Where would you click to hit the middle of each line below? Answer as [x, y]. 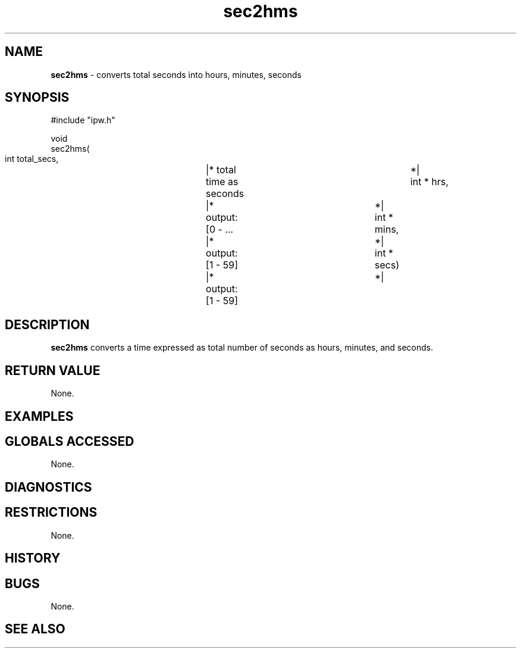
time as [222, 182]
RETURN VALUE [53, 370]
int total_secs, [32, 159]
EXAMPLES [39, 416]
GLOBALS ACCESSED [70, 441]
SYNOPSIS [37, 98]
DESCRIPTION [47, 324]
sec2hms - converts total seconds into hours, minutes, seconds [176, 74]
